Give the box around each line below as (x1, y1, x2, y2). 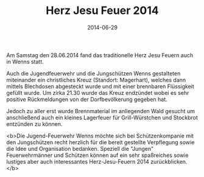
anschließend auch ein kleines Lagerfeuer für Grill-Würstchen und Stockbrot (6, 114, 198, 121)
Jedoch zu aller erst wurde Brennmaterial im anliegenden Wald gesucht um (6, 107, 195, 114)
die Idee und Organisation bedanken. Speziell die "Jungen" (6, 145, 154, 152)
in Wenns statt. (6, 58, 44, 65)
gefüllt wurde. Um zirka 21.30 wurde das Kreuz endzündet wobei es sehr (6, 89, 189, 96)
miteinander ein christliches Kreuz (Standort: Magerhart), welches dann (6, 76, 186, 83)
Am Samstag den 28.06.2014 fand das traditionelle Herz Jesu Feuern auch (6, 51, 194, 58)
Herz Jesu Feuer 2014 (45, 4, 160, 18)
